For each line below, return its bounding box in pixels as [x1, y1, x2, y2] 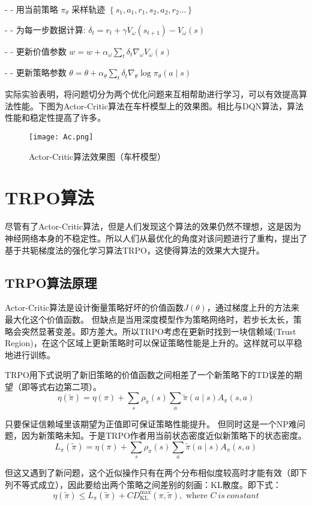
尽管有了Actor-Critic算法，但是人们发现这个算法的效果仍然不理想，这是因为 [5, 220, 301, 233]
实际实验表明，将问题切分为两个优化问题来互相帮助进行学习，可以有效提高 [5, 88, 299, 100]
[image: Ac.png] [29, 132, 94, 141]
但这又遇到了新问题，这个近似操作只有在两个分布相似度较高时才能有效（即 [5, 466, 299, 479]
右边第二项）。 [46, 380, 101, 392]
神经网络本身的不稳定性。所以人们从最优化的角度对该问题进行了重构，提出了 [5, 231, 307, 244]
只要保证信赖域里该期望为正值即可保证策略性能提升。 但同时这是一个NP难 [5, 417, 297, 430]
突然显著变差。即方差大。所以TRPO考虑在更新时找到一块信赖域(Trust [21, 325, 296, 337]
